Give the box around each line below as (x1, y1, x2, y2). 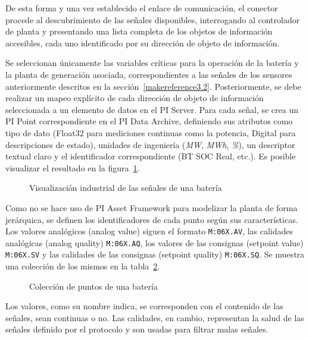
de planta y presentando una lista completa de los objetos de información (5, 25, 273, 37)
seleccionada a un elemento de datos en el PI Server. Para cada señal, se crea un (5, 103, 298, 115)
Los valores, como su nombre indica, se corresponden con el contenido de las (5, 300, 283, 312)
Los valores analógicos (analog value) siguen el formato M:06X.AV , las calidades (5, 225, 294, 237)
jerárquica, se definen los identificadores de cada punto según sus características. (5, 213, 298, 225)
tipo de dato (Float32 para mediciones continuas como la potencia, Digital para (5, 126, 296, 139)
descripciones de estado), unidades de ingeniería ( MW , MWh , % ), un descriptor (5, 138, 295, 150)
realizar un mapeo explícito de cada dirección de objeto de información (5, 92, 264, 104)
